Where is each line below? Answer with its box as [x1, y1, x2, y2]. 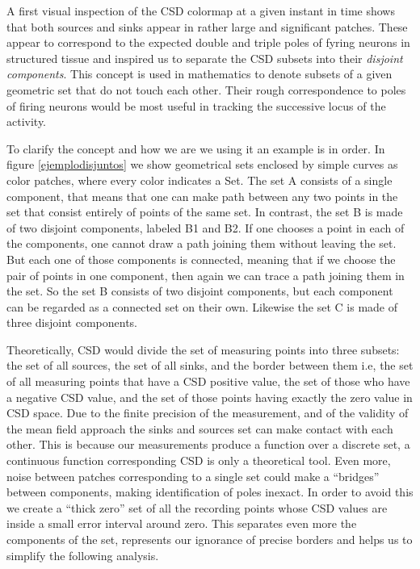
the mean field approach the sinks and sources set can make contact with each [6, 420, 393, 437]
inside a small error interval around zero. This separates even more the [6, 515, 357, 532]
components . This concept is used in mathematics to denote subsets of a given [6, 65, 393, 82]
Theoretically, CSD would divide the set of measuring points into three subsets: [6, 341, 400, 358]
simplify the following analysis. [6, 546, 159, 563]
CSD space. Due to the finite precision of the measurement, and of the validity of [6, 404, 409, 421]
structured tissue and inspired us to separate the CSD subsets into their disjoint [6, 49, 403, 66]
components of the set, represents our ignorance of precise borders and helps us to [6, 531, 413, 547]
